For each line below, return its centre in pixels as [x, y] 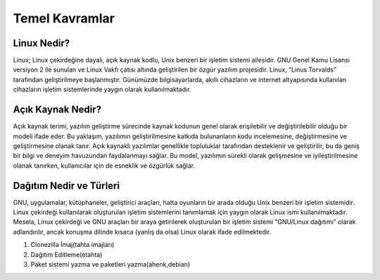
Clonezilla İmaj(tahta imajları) [72, 245]
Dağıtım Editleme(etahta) [66, 254]
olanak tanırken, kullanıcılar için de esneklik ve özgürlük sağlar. [104, 166]
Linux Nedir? [42, 43]
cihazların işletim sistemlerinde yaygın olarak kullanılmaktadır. [102, 89]
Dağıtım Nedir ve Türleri [66, 186]
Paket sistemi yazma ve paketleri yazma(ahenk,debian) [110, 264]
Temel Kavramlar [64, 18]
